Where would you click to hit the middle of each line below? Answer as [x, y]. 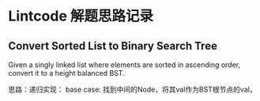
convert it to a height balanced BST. [66, 73]
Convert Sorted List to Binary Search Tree [113, 45]
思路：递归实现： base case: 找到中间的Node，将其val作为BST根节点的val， [132, 89]
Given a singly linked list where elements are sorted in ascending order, [124, 65]
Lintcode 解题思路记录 [81, 16]
